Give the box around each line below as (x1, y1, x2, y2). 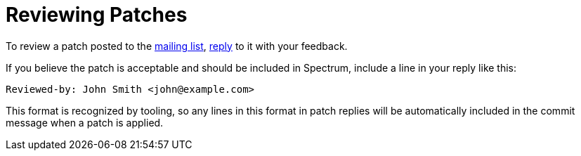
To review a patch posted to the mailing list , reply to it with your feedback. (6, 39, 348, 52)
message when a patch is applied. (6, 116, 164, 129)
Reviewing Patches (6, 3, 188, 27)
